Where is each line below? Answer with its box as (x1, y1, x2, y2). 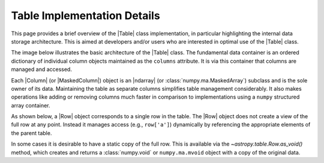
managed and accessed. (11, 66, 72, 73)
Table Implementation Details (11, 9, 160, 22)
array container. (11, 102, 50, 109)
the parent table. (11, 129, 52, 137)
